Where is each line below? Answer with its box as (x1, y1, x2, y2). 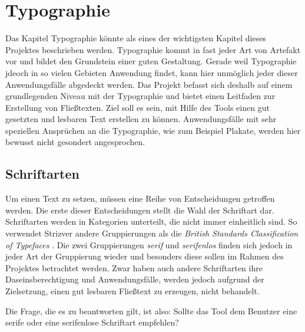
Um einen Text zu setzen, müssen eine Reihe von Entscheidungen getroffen (5, 192, 275, 205)
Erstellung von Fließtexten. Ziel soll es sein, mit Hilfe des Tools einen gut (5, 101, 270, 113)
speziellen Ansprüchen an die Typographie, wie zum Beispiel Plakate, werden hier (5, 124, 301, 136)
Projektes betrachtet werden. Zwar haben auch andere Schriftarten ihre (5, 261, 263, 274)
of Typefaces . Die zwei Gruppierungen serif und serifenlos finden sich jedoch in (5, 238, 293, 251)
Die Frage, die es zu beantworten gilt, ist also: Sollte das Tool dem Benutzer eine (5, 304, 297, 317)
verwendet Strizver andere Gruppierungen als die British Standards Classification (5, 227, 299, 239)
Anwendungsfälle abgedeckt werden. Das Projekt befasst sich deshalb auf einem (5, 78, 293, 90)
